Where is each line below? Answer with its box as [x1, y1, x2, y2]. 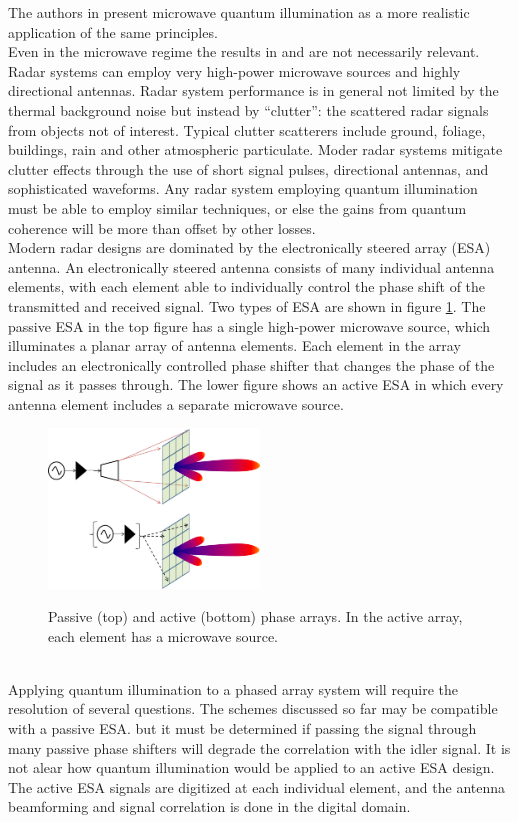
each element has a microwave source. [48, 625, 278, 646]
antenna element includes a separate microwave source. [8, 393, 344, 414]
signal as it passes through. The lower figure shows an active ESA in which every [8, 374, 504, 395]
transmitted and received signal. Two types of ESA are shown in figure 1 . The [8, 295, 486, 316]
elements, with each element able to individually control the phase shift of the [8, 276, 486, 297]
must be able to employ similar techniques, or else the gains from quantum [8, 197, 467, 218]
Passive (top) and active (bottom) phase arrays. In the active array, [48, 606, 463, 627]
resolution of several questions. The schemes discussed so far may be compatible [8, 698, 498, 719]
